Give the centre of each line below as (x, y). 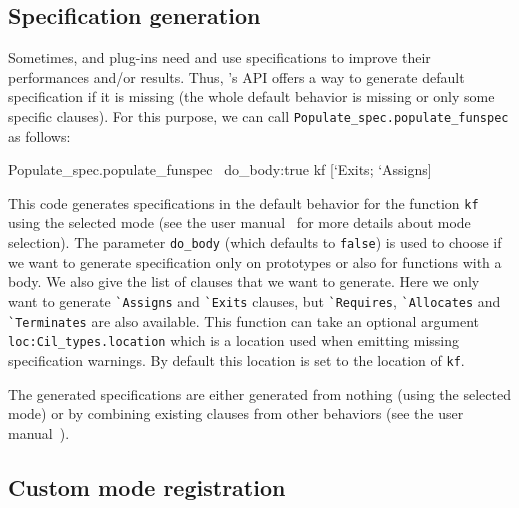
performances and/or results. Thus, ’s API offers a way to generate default (236, 76)
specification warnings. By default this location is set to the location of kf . (236, 359)
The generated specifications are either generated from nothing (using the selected (259, 393)
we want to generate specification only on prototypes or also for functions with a (255, 261)
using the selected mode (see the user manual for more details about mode (239, 222)
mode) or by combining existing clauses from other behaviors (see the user (236, 413)
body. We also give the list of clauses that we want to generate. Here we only (244, 281)
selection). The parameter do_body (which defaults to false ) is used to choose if (255, 242)
